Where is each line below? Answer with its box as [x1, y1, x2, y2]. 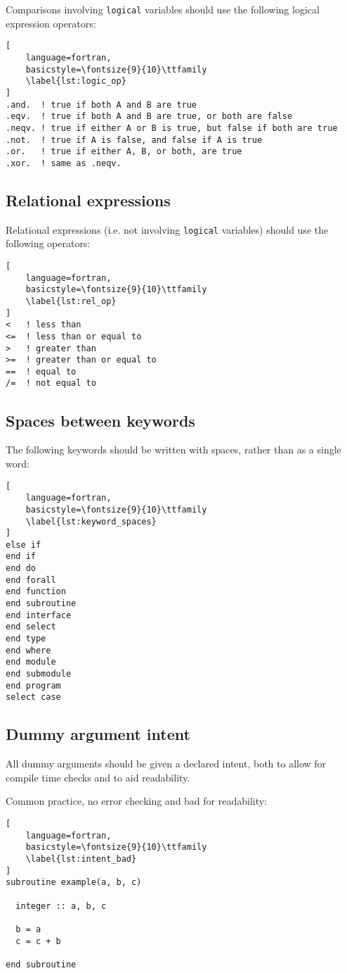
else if [6, 539, 41, 550]
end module [6, 657, 56, 667]
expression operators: [6, 15, 96, 30]
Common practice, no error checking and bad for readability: [6, 793, 268, 808]
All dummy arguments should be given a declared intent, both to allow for [6, 756, 327, 771]
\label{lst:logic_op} [25, 76, 126, 87]
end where [6, 645, 51, 655]
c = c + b [15, 936, 61, 946]
